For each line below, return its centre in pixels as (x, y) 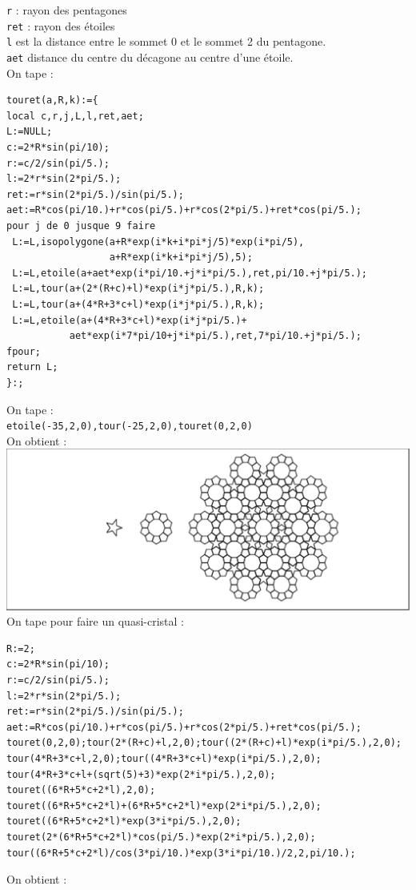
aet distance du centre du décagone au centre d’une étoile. (150, 56)
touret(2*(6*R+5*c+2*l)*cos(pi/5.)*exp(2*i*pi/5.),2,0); (161, 837)
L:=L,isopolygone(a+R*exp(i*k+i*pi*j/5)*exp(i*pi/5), (158, 242)
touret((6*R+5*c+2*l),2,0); (81, 790)
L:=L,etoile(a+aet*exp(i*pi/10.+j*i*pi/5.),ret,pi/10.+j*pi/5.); (190, 273)
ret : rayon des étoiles (61, 25)
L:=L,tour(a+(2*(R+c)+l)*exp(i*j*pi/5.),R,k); (138, 289)
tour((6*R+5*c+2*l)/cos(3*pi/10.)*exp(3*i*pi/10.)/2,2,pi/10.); (181, 853)
